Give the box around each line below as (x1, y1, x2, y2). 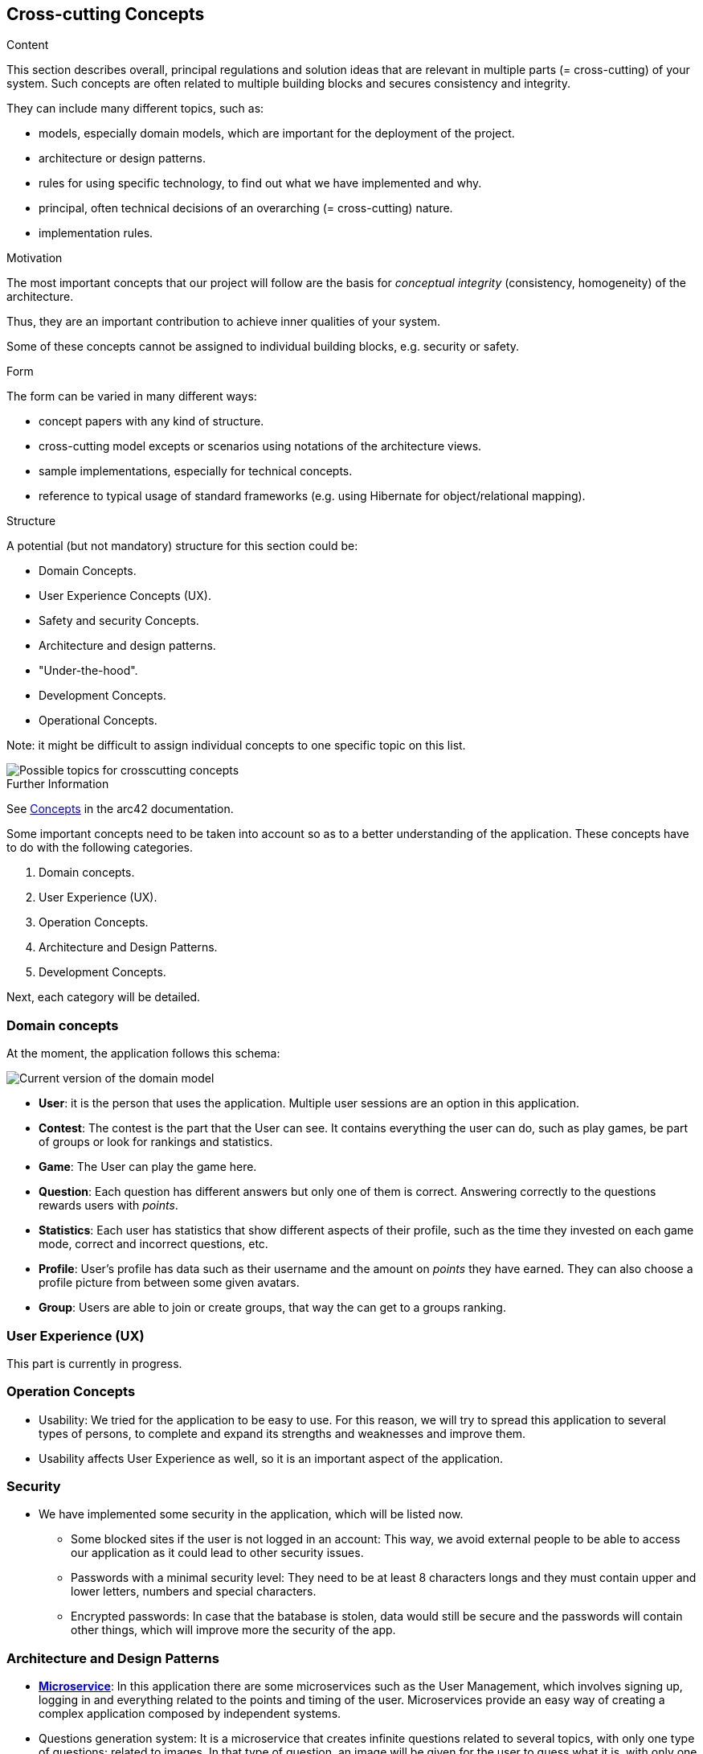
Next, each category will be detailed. (6, 990, 201, 1004)
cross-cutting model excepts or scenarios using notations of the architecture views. (39, 439, 482, 454)
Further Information (6, 777, 109, 791)
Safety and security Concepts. (39, 614, 199, 628)
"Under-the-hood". (39, 663, 138, 678)
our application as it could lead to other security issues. (71, 1546, 364, 1560)
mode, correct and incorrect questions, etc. (39, 1237, 268, 1251)
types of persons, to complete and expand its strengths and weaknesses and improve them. (39, 1426, 526, 1440)
